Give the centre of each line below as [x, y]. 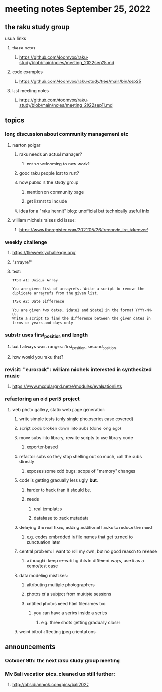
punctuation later [43, 542]
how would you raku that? [38, 357]
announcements [30, 647]
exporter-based [42, 447]
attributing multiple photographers [61, 585]
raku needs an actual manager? [51, 154]
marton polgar [26, 145]
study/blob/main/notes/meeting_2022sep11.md [66, 105]
